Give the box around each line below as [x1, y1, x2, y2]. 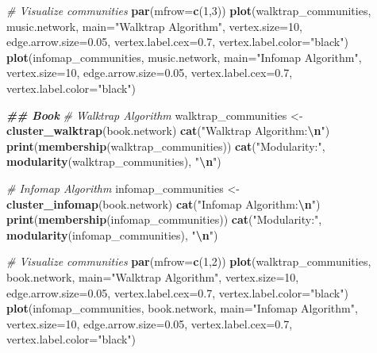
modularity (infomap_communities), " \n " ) [6, 226, 218, 243]
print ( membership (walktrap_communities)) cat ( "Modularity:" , [6, 137, 325, 154]
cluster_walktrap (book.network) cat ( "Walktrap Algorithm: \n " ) [6, 122, 330, 139]
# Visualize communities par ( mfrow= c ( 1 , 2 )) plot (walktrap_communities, [6, 253, 371, 270]
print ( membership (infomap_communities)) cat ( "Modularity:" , [6, 211, 322, 228]
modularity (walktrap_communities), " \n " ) [6, 153, 221, 170]
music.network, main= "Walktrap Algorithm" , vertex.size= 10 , [6, 17, 302, 34]
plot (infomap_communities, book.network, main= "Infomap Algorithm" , [6, 300, 358, 317]
